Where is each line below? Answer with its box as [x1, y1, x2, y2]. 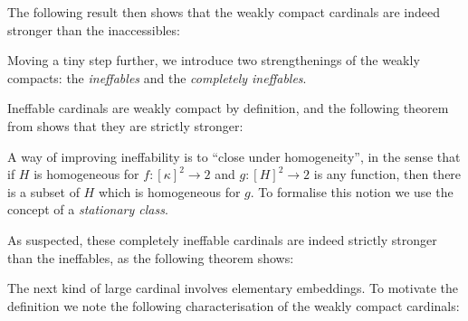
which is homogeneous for [98, 182, 241, 201]
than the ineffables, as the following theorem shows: [7, 248, 294, 267]
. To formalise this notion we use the [250, 182, 454, 201]
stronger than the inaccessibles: [7, 20, 180, 39]
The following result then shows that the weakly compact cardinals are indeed [7, 3, 440, 21]
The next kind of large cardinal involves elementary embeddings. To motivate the [7, 279, 459, 297]
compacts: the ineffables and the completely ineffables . [7, 68, 307, 87]
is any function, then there [313, 165, 462, 184]
